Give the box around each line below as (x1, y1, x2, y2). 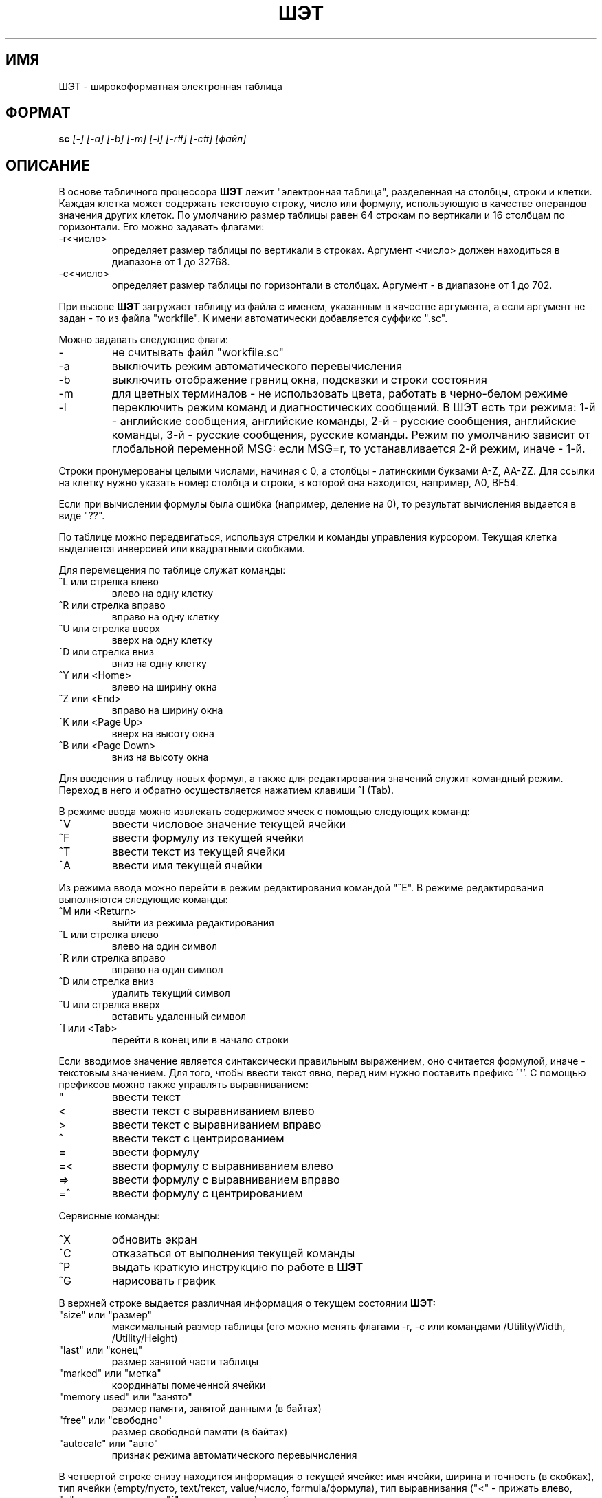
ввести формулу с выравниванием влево (111, 1159, 333, 1173)
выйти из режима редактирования (111, 917, 274, 929)
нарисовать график (111, 1274, 216, 1288)
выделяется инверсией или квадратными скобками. (58, 543, 305, 555)
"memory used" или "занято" (58, 1391, 192, 1403)
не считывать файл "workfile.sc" (111, 345, 284, 360)
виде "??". (58, 510, 105, 522)
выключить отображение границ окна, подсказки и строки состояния (111, 373, 487, 387)
